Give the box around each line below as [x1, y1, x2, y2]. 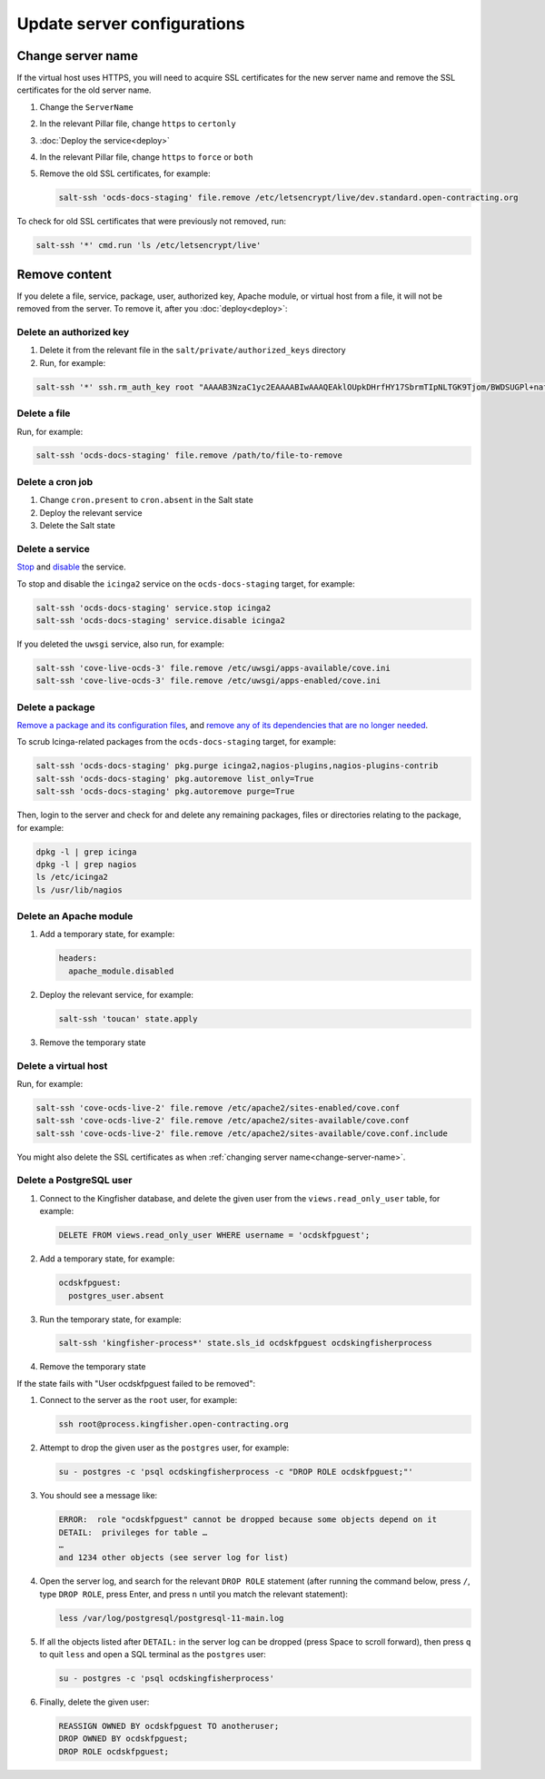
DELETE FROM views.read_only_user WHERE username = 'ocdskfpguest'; [58, 1230, 371, 1240]
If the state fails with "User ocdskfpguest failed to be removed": [16, 1378, 256, 1389]
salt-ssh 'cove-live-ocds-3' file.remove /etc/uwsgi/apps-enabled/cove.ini [35, 676, 381, 686]
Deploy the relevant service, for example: [39, 989, 194, 1000]
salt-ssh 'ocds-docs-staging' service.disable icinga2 [35, 615, 285, 626]
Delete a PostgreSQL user [16, 1174, 133, 1187]
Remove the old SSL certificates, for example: [39, 168, 211, 179]
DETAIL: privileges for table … [58, 1527, 208, 1537]
